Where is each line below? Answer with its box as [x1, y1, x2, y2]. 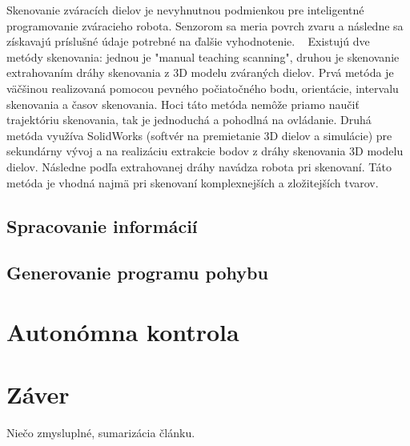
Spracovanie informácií [6, 213, 198, 238]
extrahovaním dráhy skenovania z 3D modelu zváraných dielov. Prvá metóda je [6, 64, 394, 81]
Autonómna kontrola [6, 315, 239, 348]
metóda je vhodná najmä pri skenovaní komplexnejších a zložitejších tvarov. [6, 174, 379, 191]
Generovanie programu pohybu [6, 260, 268, 285]
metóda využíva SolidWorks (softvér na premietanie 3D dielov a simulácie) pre [6, 127, 392, 143]
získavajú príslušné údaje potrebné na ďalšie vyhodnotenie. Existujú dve [6, 33, 370, 50]
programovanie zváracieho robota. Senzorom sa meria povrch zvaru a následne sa [6, 17, 404, 34]
